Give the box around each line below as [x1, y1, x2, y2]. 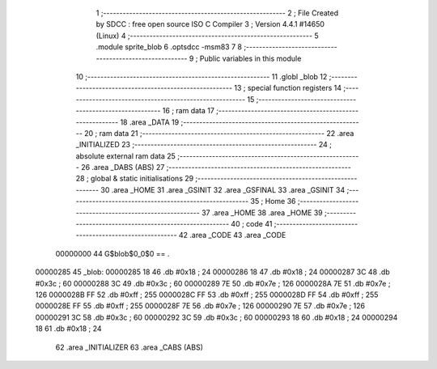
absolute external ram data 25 [75, 151, 176, 161]
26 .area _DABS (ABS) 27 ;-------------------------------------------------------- [81, 163, 351, 172]
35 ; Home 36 [250, 197, 296, 206]
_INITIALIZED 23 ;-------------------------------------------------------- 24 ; [75, 140, 332, 150]
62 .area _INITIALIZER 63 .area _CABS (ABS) [55, 342, 204, 352]
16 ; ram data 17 [162, 106, 214, 116]
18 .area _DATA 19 [120, 117, 180, 127]
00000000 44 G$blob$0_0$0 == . [55, 248, 170, 258]
